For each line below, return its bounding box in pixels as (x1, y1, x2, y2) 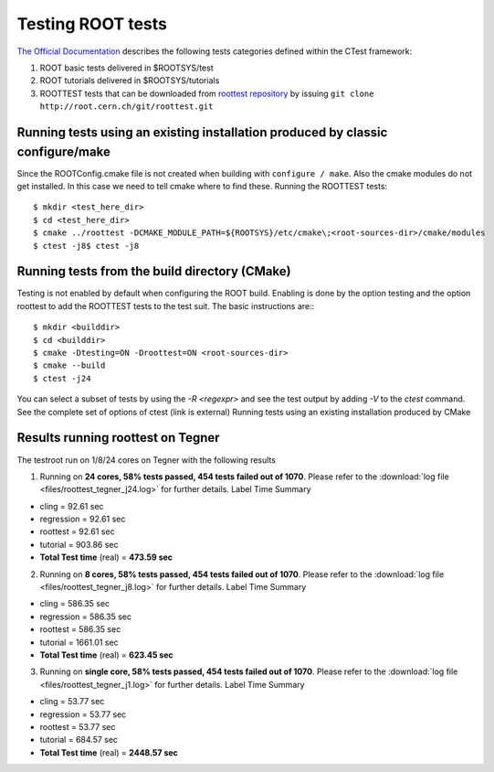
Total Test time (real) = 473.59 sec (39, 552, 173, 563)
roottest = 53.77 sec (39, 721, 116, 732)
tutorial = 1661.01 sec (39, 637, 119, 648)
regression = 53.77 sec (39, 709, 127, 720)
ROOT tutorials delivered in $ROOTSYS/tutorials (39, 75, 220, 86)
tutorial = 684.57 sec (39, 734, 119, 745)
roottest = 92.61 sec (39, 526, 115, 537)
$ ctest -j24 (33, 373, 91, 383)
